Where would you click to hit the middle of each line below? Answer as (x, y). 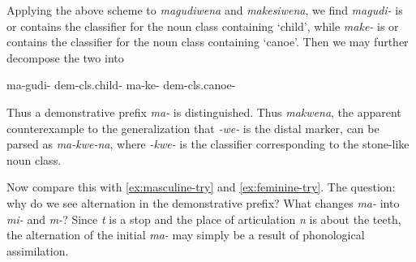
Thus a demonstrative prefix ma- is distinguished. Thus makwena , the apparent (204, 112)
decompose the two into (65, 57)
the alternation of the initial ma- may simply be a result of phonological (186, 235)
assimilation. (38, 250)
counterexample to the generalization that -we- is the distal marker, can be (193, 128)
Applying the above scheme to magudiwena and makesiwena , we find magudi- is (205, 10)
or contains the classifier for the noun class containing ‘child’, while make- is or (203, 26)
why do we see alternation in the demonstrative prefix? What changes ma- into (203, 202)
